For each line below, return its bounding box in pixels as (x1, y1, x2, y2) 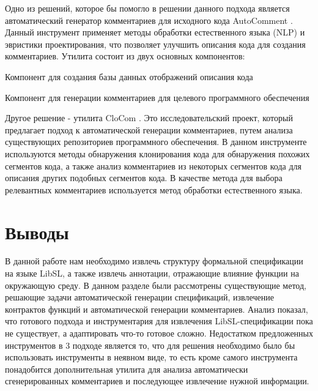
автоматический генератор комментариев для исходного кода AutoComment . (5, 13, 293, 26)
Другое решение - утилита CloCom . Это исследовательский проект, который (5, 111, 293, 124)
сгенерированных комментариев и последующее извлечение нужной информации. (5, 374, 309, 387)
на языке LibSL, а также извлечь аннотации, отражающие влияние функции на (5, 267, 299, 280)
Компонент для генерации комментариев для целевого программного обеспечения (5, 91, 309, 103)
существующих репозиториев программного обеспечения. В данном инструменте (5, 135, 307, 148)
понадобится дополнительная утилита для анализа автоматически (5, 362, 248, 375)
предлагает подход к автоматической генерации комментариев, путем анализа (5, 123, 293, 136)
